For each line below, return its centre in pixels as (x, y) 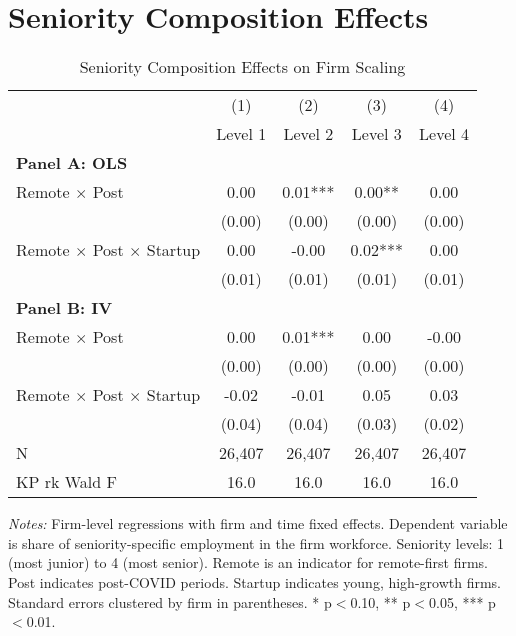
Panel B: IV (64, 308)
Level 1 (241, 134)
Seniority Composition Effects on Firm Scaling (242, 67)
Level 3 (376, 134)
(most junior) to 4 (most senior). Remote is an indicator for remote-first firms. (248, 562)
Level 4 (444, 134)
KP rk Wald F (66, 482)
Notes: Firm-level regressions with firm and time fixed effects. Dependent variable (258, 523)
